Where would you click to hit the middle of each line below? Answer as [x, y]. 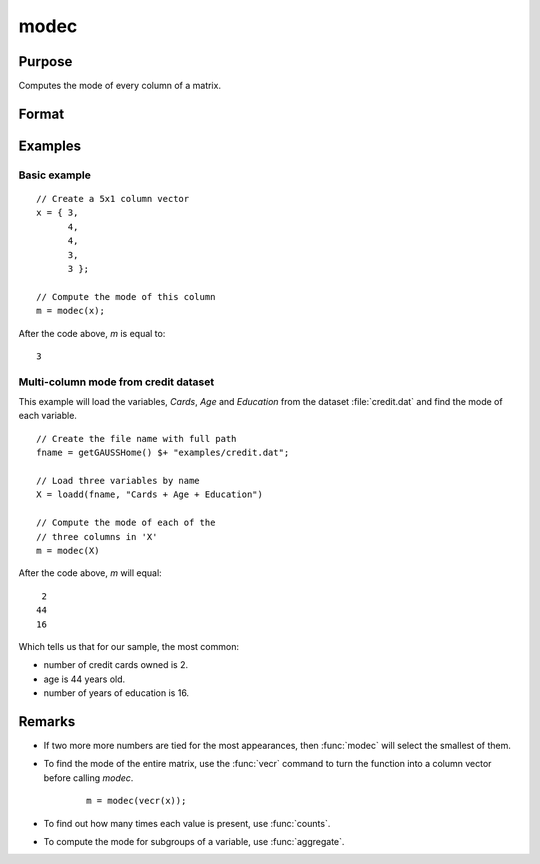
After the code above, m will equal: [90, 573]
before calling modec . [88, 777]
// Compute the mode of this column [126, 296]
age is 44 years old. [84, 679]
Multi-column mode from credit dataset [116, 382]
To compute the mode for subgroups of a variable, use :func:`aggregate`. [194, 841]
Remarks [47, 721]
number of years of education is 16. [116, 693]
